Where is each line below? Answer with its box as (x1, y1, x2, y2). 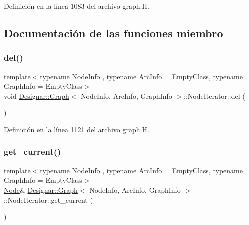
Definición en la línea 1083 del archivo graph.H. (4, 1, 149, 11)
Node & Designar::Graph (4, 184, 78, 195)
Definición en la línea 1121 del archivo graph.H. (4, 124, 149, 134)
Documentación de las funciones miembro (4, 25, 223, 40)
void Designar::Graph (4, 90, 69, 101)
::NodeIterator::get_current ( (4, 194, 93, 205)
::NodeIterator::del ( (184, 90, 245, 101)
